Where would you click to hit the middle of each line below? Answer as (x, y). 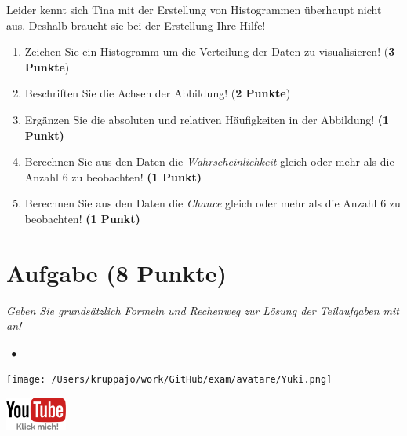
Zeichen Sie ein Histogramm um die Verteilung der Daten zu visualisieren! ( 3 (210, 51)
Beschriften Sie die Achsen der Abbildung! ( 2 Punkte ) (158, 93)
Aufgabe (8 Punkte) (117, 272)
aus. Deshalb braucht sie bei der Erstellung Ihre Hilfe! (136, 25)
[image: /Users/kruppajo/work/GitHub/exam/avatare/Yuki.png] (169, 380)
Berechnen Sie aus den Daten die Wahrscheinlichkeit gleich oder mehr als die (209, 161)
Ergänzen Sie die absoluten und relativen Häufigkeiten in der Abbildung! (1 (207, 119)
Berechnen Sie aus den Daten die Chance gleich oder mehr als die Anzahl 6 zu (213, 203)
